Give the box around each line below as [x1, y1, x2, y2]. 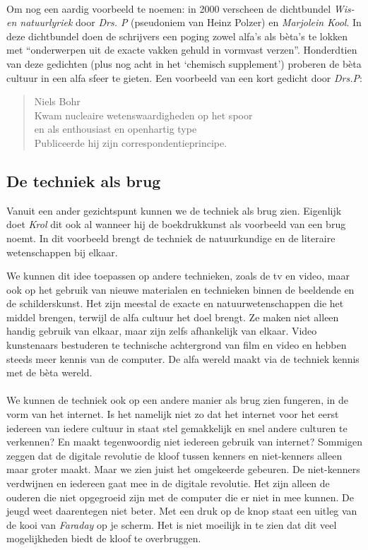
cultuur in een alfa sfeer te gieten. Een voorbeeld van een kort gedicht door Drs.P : [6, 70, 362, 85]
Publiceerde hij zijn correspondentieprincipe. [34, 135, 227, 150]
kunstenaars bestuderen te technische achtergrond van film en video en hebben [6, 337, 347, 352]
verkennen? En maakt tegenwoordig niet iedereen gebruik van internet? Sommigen [6, 434, 362, 449]
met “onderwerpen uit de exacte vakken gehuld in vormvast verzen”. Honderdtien [6, 42, 357, 57]
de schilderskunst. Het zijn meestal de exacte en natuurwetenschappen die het [6, 296, 344, 311]
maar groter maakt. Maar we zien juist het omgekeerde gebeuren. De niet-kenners [6, 462, 360, 477]
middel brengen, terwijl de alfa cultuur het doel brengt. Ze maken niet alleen [6, 309, 339, 324]
